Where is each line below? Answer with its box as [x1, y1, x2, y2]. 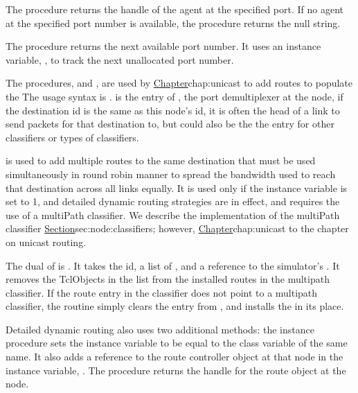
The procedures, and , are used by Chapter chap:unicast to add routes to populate [6, 76, 353, 90]
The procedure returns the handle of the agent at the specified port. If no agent [6, 2, 344, 16]
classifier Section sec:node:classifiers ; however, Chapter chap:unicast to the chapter [6, 221, 349, 236]
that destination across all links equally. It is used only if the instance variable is [6, 180, 348, 195]
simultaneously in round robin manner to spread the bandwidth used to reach [6, 166, 336, 181]
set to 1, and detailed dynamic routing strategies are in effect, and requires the [6, 194, 340, 209]
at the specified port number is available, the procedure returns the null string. [6, 15, 341, 30]
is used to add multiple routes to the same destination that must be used [6, 153, 316, 168]
